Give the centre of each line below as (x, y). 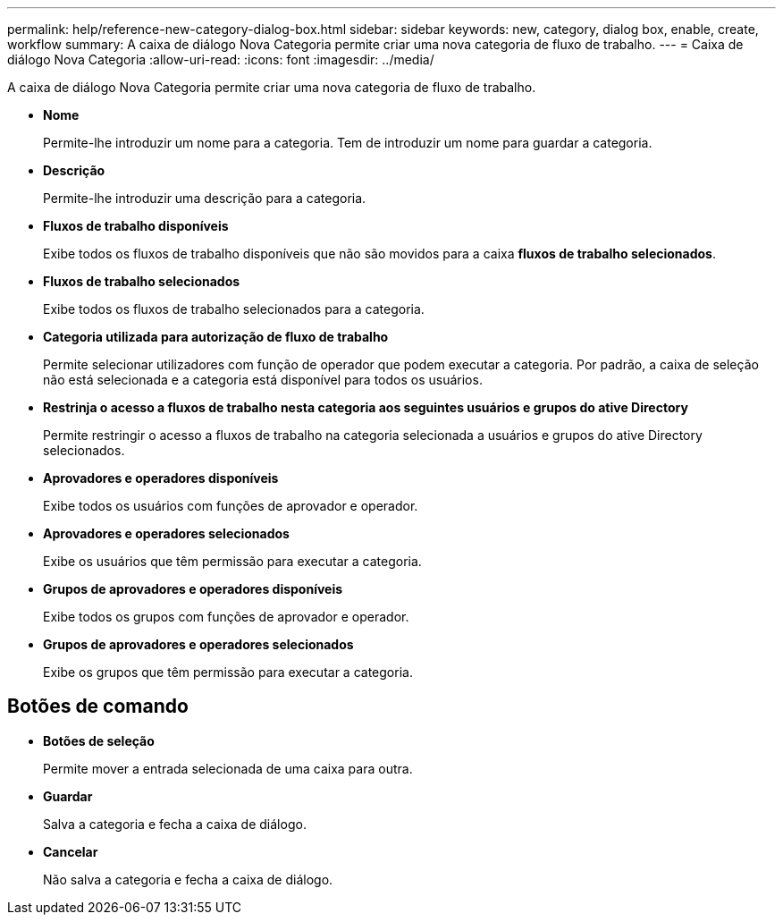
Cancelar (71, 851)
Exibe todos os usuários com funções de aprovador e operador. (231, 506)
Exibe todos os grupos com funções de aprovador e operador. (226, 617)
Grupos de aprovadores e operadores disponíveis (193, 589)
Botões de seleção (99, 740)
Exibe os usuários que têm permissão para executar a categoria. (232, 561)
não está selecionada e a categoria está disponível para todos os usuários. (263, 380)
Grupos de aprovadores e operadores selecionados (198, 644)
